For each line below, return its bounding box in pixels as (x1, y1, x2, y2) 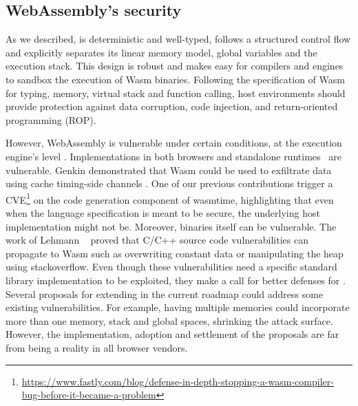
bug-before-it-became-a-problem (21, 387, 156, 402)
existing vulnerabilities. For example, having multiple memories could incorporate (6, 300, 350, 314)
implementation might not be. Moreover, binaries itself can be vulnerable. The (6, 219, 337, 233)
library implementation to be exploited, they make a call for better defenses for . (6, 273, 346, 287)
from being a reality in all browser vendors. (6, 340, 188, 354)
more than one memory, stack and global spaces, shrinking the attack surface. (6, 313, 333, 328)
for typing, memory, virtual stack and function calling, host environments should (6, 85, 346, 100)
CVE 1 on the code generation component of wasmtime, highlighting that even (6, 190, 334, 206)
